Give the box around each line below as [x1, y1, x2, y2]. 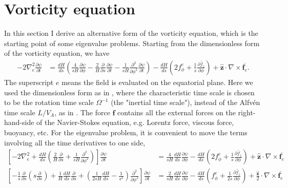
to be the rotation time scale [4, 97, 94, 108]
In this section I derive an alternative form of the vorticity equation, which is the [4, 28, 258, 38]
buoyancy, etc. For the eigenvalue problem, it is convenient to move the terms [4, 127, 248, 137]
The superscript [4, 76, 54, 87]
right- [238, 107, 256, 117]
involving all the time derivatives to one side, [4, 137, 146, 148]
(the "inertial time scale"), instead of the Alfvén [111, 97, 260, 108]
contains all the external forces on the [117, 107, 236, 117]
